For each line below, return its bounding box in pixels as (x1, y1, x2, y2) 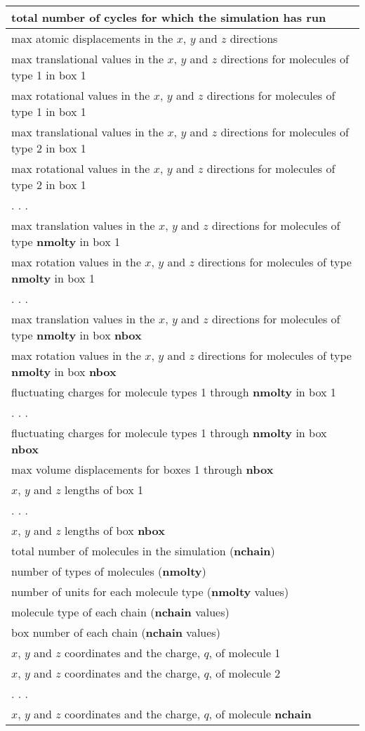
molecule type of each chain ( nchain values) (11, 604, 230, 620)
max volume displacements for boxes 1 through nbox (11, 461, 274, 477)
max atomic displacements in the (11, 30, 173, 46)
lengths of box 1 (65, 481, 144, 498)
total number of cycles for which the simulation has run (11, 9, 326, 25)
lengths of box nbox (65, 522, 165, 538)
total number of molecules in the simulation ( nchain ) (11, 543, 275, 559)
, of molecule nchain (208, 706, 312, 722)
